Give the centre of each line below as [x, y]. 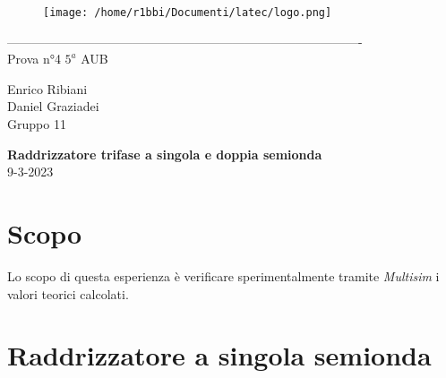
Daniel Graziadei [53, 106]
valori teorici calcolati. [68, 293]
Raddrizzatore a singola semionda [219, 355]
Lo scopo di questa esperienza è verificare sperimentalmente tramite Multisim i [223, 275]
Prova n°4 [34, 59]
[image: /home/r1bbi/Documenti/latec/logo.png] [188, 13]
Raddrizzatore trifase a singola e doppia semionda [165, 154]
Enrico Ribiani [47, 88]
